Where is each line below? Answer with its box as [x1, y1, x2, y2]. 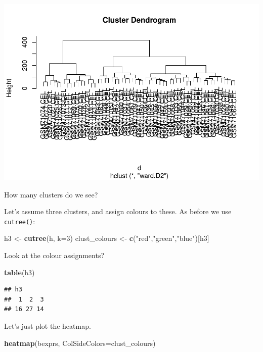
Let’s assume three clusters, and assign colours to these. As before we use [4, 206, 232, 217]
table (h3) [4, 267, 35, 277]
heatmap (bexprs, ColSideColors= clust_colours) [4, 337, 156, 348]
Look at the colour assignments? [4, 249, 105, 260]
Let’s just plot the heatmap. [4, 320, 91, 331]
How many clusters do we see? [4, 189, 98, 199]
